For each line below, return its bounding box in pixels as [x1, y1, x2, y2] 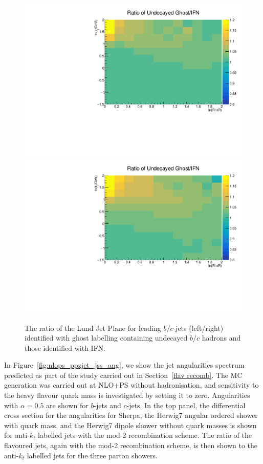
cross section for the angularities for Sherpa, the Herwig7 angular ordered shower [4, 410, 258, 420]
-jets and [94, 399, 121, 410]
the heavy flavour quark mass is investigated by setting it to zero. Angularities [4, 390, 250, 400]
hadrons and [202, 332, 241, 343]
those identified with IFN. [25, 342, 106, 353]
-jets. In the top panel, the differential [126, 399, 246, 410]
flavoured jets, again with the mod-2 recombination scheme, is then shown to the [4, 440, 258, 451]
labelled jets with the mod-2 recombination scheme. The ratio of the [38, 430, 252, 440]
